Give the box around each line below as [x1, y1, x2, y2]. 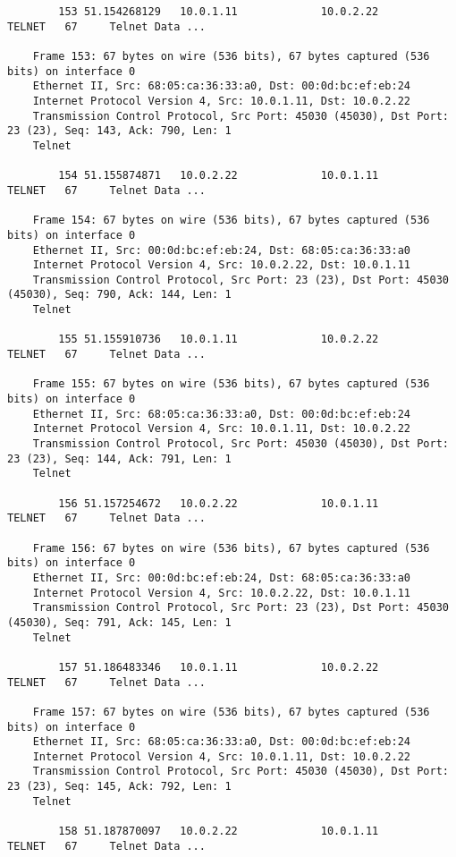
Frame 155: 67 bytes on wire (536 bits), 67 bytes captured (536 [32, 378, 430, 391]
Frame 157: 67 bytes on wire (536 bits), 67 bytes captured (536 [32, 705, 430, 718]
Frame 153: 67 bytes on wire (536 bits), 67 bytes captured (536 [32, 49, 430, 63]
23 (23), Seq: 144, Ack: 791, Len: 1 [7, 452, 232, 465]
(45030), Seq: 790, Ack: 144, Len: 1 [7, 288, 232, 301]
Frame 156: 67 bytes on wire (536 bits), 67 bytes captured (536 [32, 541, 430, 555]
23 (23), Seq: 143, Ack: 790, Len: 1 [7, 124, 232, 138]
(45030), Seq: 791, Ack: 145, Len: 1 [7, 615, 232, 629]
